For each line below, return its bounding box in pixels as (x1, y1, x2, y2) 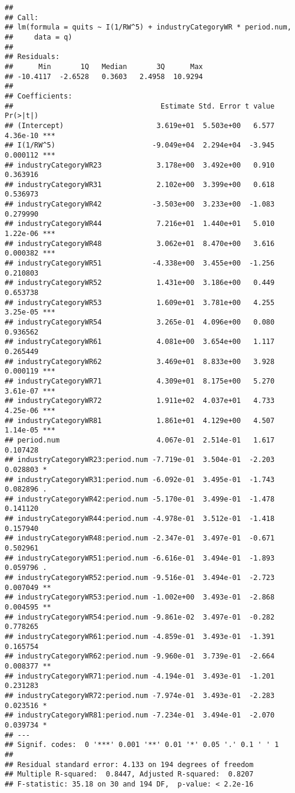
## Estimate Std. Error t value (5, 101, 275, 110)
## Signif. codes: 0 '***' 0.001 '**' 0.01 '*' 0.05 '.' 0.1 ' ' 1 (5, 740, 279, 749)
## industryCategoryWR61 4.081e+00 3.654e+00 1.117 (5, 337, 275, 346)
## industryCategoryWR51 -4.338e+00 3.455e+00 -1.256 (5, 259, 275, 268)
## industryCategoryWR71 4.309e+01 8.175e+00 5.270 (5, 376, 275, 385)
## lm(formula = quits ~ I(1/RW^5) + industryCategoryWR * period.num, (5, 23, 291, 32)
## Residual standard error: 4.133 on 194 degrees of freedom (5, 760, 254, 769)
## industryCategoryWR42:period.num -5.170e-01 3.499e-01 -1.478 (5, 494, 275, 503)
